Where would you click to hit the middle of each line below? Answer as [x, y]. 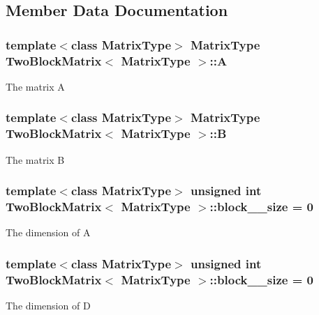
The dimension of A [48, 232]
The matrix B [35, 159]
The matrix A [35, 86]
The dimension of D [48, 306]
